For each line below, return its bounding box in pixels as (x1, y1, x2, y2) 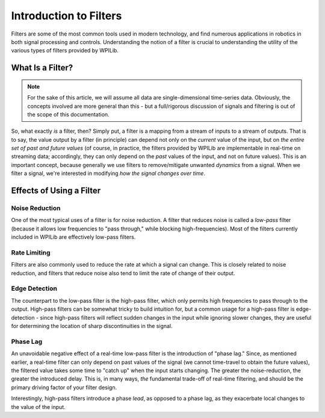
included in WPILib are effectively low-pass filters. (11, 233, 136, 241)
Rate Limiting (11, 248, 51, 256)
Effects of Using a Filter (11, 186, 101, 196)
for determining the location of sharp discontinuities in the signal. (11, 323, 173, 330)
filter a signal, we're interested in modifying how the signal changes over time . (11, 169, 206, 177)
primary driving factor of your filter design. (11, 384, 117, 391)
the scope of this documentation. (27, 110, 110, 118)
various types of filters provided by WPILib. (11, 47, 119, 54)
